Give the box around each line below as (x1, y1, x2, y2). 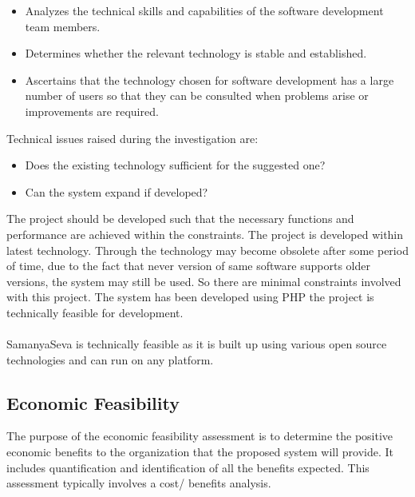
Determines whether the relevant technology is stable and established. (25, 45, 367, 62)
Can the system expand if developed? (25, 183, 208, 200)
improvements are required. (25, 102, 159, 119)
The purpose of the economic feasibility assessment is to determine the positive (6, 427, 393, 444)
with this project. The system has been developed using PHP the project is (6, 288, 374, 305)
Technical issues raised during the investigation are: (6, 129, 259, 146)
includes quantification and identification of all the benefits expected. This (6, 459, 370, 475)
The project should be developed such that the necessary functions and (6, 210, 354, 227)
